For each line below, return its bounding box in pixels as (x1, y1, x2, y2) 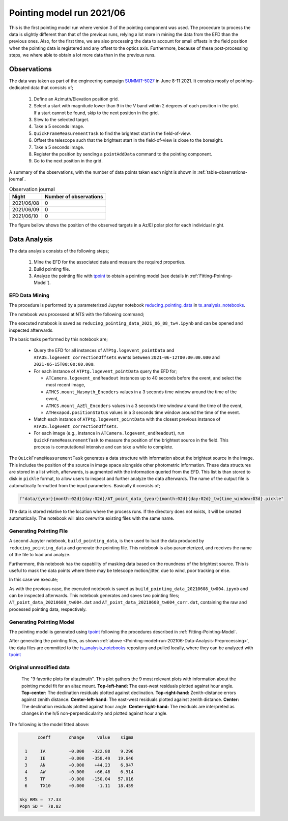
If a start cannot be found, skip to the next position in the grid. (33, 110, 159, 116)
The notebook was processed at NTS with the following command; (9, 311, 144, 317)
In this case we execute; (9, 576, 58, 583)
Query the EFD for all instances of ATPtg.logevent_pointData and (33, 347, 174, 353)
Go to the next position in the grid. (33, 158, 103, 164)
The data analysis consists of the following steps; (9, 248, 109, 253)
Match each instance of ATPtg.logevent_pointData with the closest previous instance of (33, 416, 221, 422)
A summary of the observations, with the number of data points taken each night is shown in (9, 169, 197, 175)
